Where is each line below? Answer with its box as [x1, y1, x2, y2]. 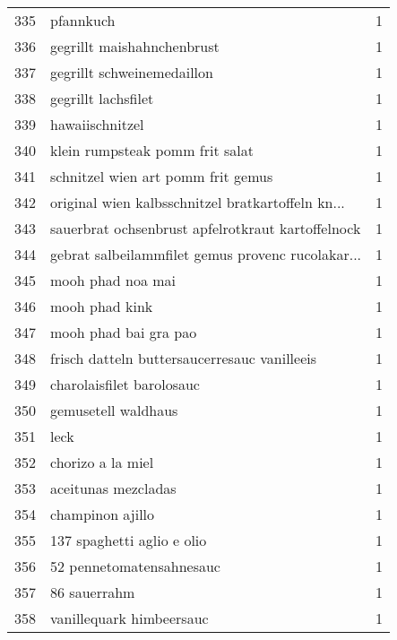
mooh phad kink [50, 296, 153, 316]
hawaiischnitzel [50, 114, 144, 134]
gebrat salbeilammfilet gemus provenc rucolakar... [50, 244, 362, 264]
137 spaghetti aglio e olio [50, 530, 207, 550]
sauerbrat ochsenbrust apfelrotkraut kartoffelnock [50, 218, 361, 238]
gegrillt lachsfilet [50, 88, 154, 108]
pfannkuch [50, 10, 116, 30]
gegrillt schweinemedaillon [50, 62, 213, 82]
